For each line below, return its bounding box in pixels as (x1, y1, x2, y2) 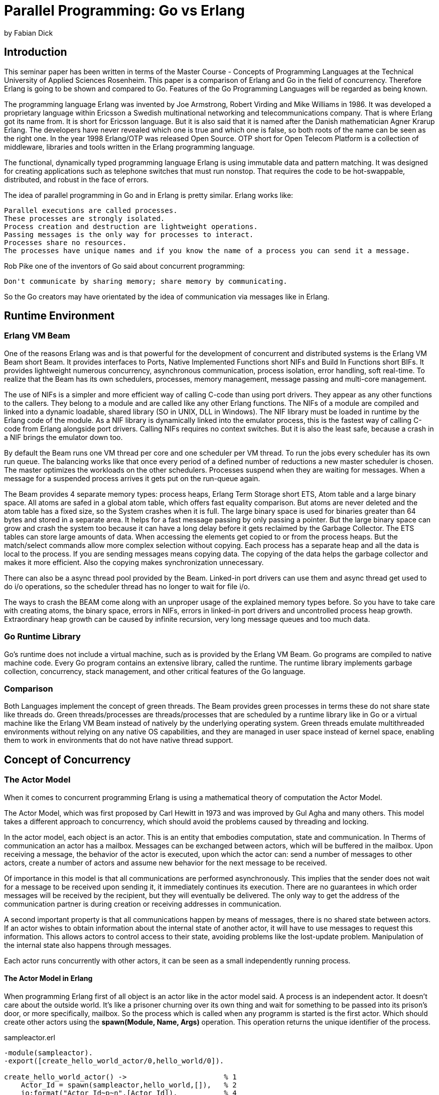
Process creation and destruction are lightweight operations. (4, 222, 258, 231)
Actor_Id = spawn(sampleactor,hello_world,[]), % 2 (21, 1080, 237, 1089)
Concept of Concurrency (4, 753, 131, 766)
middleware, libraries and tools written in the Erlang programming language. (4, 142, 255, 151)
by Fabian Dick (4, 28, 53, 37)
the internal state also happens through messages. (4, 940, 172, 949)
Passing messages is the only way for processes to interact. (4, 230, 254, 239)
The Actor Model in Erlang (4, 974, 93, 983)
